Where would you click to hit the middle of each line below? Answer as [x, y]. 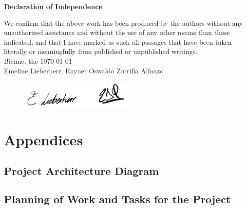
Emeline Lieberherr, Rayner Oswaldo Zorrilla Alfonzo [84, 70]
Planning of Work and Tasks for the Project [117, 199]
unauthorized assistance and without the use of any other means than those [117, 32]
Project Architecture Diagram [82, 170]
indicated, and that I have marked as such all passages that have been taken [118, 42]
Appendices [44, 139]
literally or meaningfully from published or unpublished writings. [101, 51]
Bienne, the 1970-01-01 [38, 61]
